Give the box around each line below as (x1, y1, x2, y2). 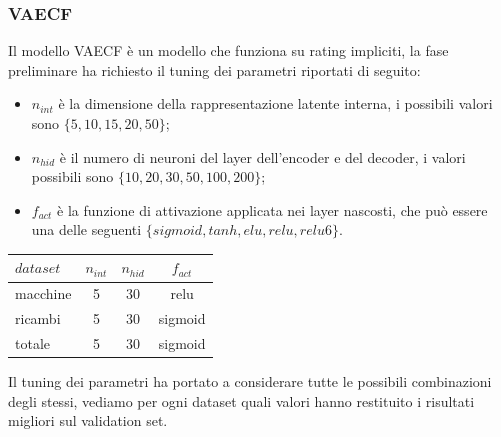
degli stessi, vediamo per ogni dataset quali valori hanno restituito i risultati (8, 390, 475, 411)
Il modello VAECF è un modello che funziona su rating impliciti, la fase (8, 40, 449, 61)
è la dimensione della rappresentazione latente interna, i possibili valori (58, 93, 493, 114)
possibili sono (31, 166, 114, 187)
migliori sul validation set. (8, 410, 168, 431)
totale (15, 333, 50, 353)
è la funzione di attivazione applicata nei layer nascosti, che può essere (57, 199, 488, 220)
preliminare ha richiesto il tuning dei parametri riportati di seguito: (8, 59, 421, 80)
